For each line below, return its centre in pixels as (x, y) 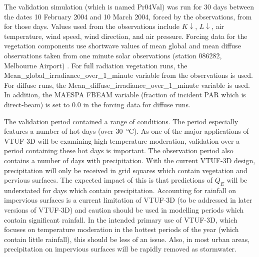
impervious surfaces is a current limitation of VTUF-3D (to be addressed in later (128, 200)
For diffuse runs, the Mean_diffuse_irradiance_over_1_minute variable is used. (127, 85)
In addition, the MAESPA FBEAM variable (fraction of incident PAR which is (125, 95)
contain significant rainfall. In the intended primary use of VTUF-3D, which (121, 219)
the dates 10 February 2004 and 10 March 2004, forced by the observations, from (128, 16)
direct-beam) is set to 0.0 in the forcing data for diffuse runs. (97, 104)
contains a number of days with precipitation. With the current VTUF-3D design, (130, 160)
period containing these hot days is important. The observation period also (119, 150)
